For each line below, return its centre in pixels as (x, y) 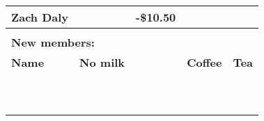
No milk (102, 62)
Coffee (204, 62)
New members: (53, 42)
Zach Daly (40, 17)
